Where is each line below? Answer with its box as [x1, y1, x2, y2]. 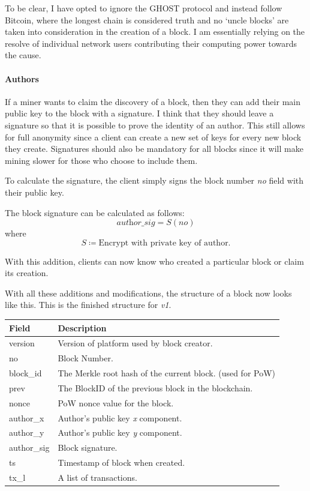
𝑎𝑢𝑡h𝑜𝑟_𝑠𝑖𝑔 [116, 218, 155, 227]
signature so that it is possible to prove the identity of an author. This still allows [5, 118, 305, 131]
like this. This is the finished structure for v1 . [5, 298, 171, 311]
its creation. [5, 267, 49, 279]
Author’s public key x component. [58, 411, 182, 424]
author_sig [9, 441, 50, 454]
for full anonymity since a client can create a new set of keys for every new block [5, 130, 302, 143]
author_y [9, 426, 44, 439]
